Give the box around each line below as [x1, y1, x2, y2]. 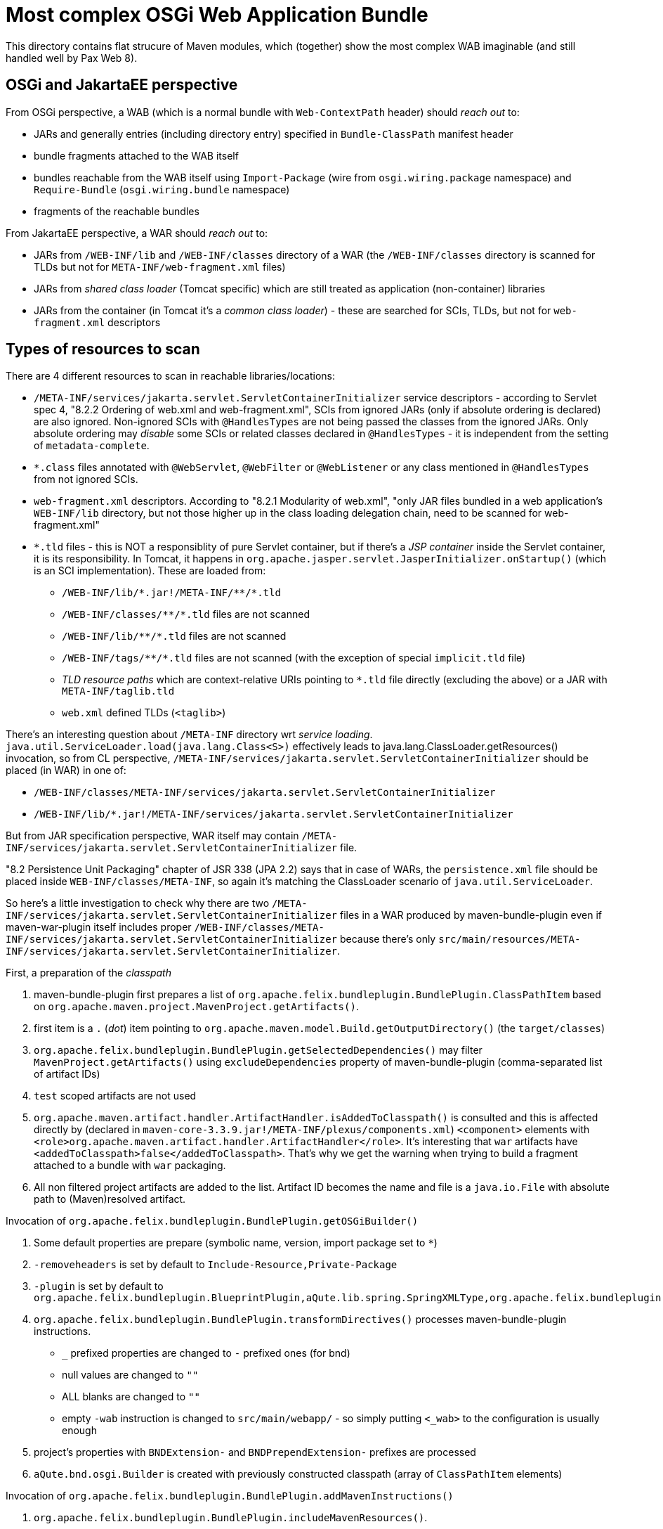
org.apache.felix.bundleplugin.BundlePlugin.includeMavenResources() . [34, 1511, 428, 1524]
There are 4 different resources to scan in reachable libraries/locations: [6, 370, 335, 382]
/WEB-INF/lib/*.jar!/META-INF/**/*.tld [62, 587, 281, 599]
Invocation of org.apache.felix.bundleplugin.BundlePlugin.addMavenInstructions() [6, 1490, 454, 1502]
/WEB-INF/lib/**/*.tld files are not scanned [62, 630, 287, 643]
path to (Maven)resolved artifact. [34, 1193, 186, 1206]
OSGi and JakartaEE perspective [6, 76, 238, 94]
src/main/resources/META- [438, 934, 581, 946]
